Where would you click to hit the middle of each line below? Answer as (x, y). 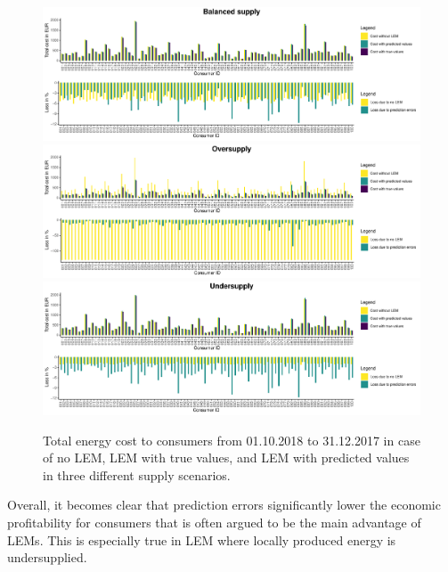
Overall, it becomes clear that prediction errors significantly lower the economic (224, 505)
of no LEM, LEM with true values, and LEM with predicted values (226, 458)
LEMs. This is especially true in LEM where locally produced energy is (202, 539)
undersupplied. (47, 557)
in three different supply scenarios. (137, 474)
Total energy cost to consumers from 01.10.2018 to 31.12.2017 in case (232, 440)
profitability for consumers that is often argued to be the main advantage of (214, 522)
